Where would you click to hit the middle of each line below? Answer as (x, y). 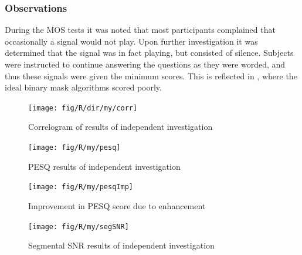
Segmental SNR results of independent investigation (121, 245)
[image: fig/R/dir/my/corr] (83, 108)
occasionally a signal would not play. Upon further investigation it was (131, 41)
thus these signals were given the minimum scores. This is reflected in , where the (151, 76)
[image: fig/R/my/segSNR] (79, 227)
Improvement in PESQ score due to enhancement (117, 205)
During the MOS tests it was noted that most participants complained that (140, 30)
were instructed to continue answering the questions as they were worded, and (145, 64)
